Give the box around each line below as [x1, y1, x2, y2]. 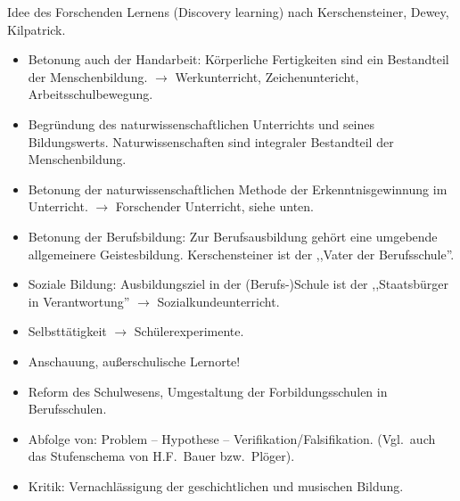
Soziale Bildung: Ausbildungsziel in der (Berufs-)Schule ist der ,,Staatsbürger [28, 275, 448, 293]
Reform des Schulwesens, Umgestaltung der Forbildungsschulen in [28, 382, 388, 400]
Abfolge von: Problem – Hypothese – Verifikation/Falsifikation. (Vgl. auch [28, 429, 436, 448]
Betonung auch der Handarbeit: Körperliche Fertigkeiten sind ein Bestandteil [28, 50, 449, 69]
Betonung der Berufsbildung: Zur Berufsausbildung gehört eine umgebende [28, 226, 438, 245]
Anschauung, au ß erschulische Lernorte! [28, 351, 241, 370]
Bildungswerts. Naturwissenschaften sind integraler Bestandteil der [28, 132, 394, 151]
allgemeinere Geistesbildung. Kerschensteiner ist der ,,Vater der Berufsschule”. [28, 244, 455, 263]
